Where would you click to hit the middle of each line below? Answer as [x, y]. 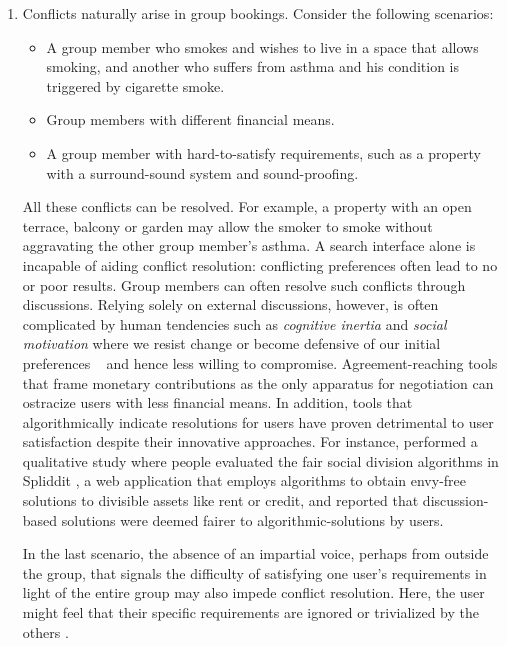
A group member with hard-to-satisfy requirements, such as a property [263, 152]
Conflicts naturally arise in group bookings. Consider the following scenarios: [258, 13]
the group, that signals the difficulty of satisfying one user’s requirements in [254, 572]
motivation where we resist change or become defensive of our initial [231, 343]
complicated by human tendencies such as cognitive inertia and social [234, 323]
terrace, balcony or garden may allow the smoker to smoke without [227, 225]
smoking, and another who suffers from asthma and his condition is [253, 66]
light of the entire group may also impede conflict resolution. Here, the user [253, 592]
